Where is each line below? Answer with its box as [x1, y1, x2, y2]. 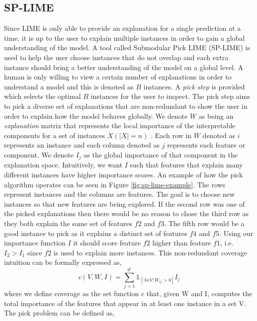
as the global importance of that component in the [84, 149, 238, 160]
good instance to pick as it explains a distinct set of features [4, 228, 187, 238]
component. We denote [4, 149, 74, 160]
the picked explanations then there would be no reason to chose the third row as [4, 208, 249, 219]
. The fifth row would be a [164, 218, 245, 228]
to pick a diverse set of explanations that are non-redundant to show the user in [4, 100, 248, 111]
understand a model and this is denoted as [4, 81, 134, 91]
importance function [4, 238, 66, 248]
